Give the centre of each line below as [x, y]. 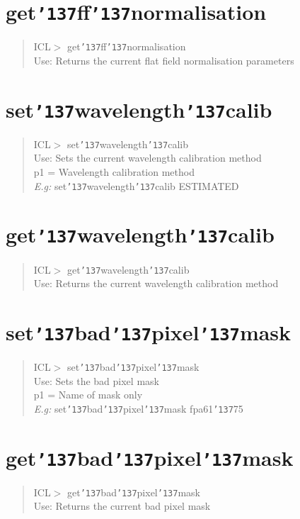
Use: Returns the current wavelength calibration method [156, 283]
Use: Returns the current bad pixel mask [122, 506]
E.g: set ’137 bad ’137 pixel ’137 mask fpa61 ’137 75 [138, 408]
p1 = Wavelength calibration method [114, 172]
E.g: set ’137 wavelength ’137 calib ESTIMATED [136, 185]
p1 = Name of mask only [88, 395]
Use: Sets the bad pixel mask [96, 380]
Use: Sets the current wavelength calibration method [148, 158]
